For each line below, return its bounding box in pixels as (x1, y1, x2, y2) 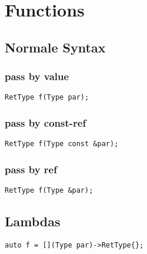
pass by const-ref (5, 115, 86, 130)
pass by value (5, 69, 69, 84)
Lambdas (5, 212, 61, 230)
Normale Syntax (5, 38, 106, 56)
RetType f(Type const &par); (5, 140, 119, 149)
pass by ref (5, 161, 57, 176)
